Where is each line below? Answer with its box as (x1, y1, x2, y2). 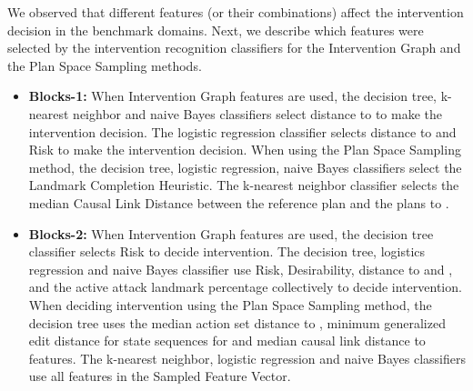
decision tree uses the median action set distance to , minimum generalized (28, 313, 446, 332)
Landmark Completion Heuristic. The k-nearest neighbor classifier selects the (28, 175, 459, 195)
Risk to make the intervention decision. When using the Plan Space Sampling (28, 140, 461, 159)
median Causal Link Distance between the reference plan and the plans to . (28, 193, 449, 212)
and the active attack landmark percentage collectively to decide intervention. (28, 277, 462, 296)
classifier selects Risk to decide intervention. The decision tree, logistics (28, 242, 426, 261)
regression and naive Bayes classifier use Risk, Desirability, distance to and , (28, 259, 453, 278)
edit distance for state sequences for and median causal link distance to (28, 331, 426, 350)
